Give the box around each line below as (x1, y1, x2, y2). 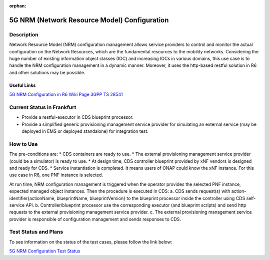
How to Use (9, 140, 38, 147)
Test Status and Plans (9, 229, 63, 236)
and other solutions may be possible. (9, 69, 85, 75)
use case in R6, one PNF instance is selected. (9, 172, 103, 178)
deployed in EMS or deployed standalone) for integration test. (21, 128, 148, 134)
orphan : (9, 3, 26, 8)
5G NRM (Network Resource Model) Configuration (9, 15, 169, 24)
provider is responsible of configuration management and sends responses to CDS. (9, 216, 181, 222)
